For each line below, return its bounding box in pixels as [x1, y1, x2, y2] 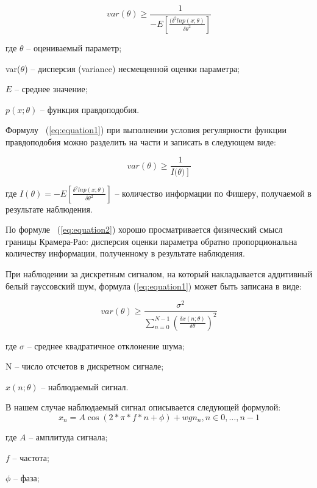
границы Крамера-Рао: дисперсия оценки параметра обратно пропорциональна [5, 235, 297, 247]
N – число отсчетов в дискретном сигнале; [5, 360, 164, 373]
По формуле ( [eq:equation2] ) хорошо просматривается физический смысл [5, 223, 283, 236]
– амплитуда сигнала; [29, 430, 108, 443]
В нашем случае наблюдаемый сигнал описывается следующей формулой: [5, 401, 281, 413]
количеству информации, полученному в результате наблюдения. [5, 247, 245, 260]
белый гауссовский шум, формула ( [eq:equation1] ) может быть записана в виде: [5, 279, 302, 292]
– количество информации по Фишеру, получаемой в [115, 186, 312, 199]
